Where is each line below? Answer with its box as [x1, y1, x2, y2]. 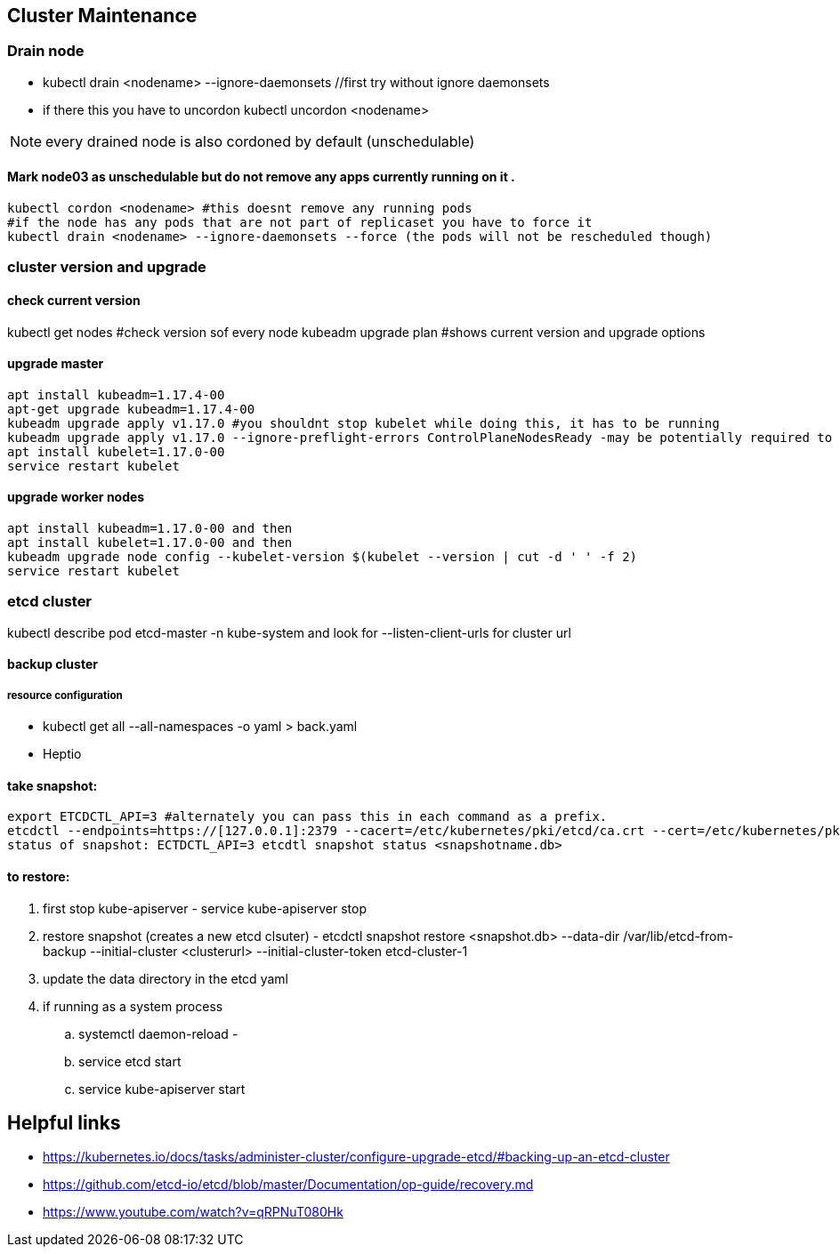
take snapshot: [7, 777, 98, 793]
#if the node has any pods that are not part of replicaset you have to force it [7, 215, 593, 230]
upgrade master [7, 356, 104, 372]
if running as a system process [43, 998, 223, 1014]
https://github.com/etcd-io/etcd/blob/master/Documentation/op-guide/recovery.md [43, 1177, 534, 1193]
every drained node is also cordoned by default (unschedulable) [45, 132, 475, 150]
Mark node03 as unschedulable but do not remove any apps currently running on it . [7, 169, 515, 185]
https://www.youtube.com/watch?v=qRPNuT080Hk [43, 1204, 343, 1220]
